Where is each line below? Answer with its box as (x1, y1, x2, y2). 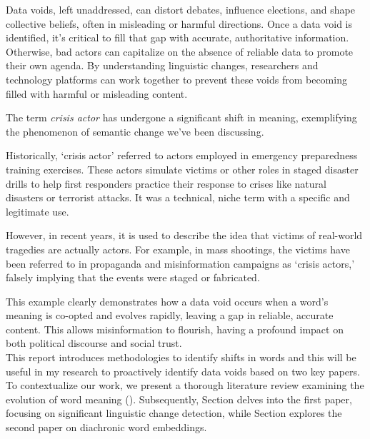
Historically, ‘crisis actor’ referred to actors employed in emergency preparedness (6, 148, 358, 163)
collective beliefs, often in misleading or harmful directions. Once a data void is (6, 16, 352, 31)
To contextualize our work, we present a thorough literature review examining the (6, 378, 364, 393)
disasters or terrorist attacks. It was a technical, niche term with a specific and (6, 190, 350, 205)
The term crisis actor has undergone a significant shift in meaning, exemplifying (6, 110, 357, 125)
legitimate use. (6, 203, 69, 218)
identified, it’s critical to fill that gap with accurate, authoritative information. (6, 30, 349, 45)
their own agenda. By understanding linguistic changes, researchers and (6, 58, 319, 73)
